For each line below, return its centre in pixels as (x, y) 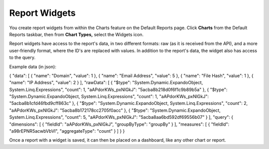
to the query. (22, 57)
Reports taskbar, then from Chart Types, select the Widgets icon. (76, 34)
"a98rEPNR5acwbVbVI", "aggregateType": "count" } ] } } (67, 131)
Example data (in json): (33, 66)
